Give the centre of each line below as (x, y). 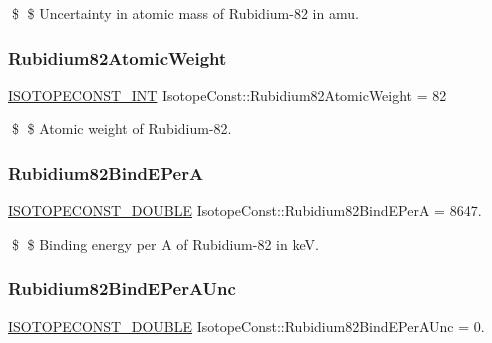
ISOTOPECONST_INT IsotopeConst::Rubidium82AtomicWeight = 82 (227, 94)
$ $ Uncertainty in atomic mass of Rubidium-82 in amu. (185, 13)
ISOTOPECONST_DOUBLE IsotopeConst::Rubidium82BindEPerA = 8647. (245, 210)
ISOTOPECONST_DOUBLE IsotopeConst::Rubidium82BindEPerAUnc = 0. (246, 325)
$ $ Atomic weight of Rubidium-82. (121, 128)
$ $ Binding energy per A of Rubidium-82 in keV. (165, 243)
